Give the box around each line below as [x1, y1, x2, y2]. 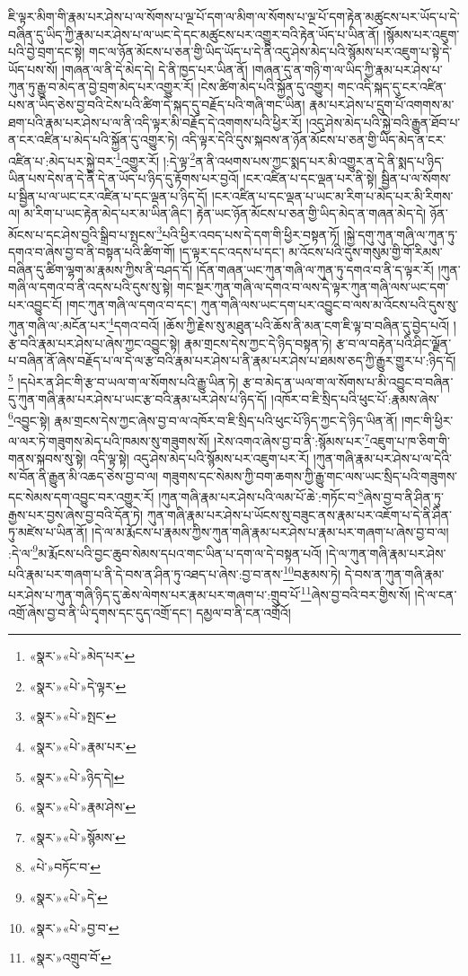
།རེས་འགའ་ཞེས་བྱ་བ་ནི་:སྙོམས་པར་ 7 [214, 428, 370, 450]
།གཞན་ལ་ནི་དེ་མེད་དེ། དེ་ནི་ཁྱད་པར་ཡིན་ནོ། [61, 59, 248, 78]
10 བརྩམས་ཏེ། [283, 562, 341, 583]
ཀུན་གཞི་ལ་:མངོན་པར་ [8, 316, 109, 335]
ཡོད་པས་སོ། [8, 59, 58, 78]
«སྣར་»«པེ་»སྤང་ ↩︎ [29, 707, 117, 725]
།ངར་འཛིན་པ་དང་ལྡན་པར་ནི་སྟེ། [243, 169, 377, 187]
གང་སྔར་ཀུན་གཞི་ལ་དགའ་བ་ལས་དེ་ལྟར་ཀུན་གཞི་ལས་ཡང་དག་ [176, 277, 449, 296]
